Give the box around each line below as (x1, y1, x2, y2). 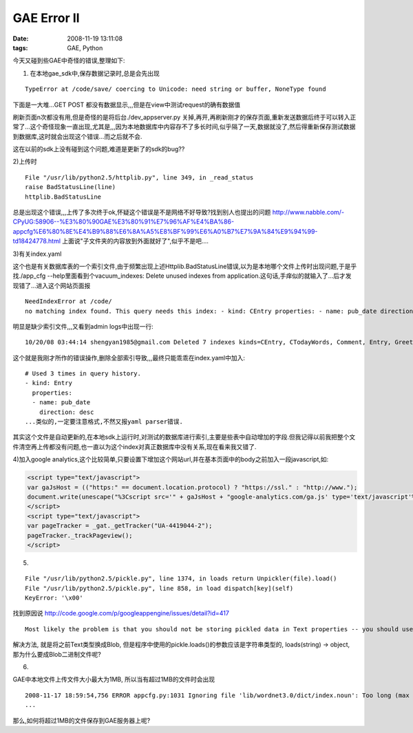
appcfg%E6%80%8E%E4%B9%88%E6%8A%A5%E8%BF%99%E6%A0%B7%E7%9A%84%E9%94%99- (12, 227, 318, 235)
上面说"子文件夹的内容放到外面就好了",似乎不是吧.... (62, 237, 209, 245)
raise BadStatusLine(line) (25, 183, 116, 191)
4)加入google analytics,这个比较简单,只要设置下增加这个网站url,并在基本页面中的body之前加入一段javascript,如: (12, 455, 329, 463)
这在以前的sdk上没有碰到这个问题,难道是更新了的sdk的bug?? (12, 145, 185, 153)
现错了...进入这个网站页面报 (12, 281, 91, 289)
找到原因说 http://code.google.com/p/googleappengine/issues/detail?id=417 (12, 609, 230, 617)
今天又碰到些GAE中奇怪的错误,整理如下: (12, 56, 125, 65)
